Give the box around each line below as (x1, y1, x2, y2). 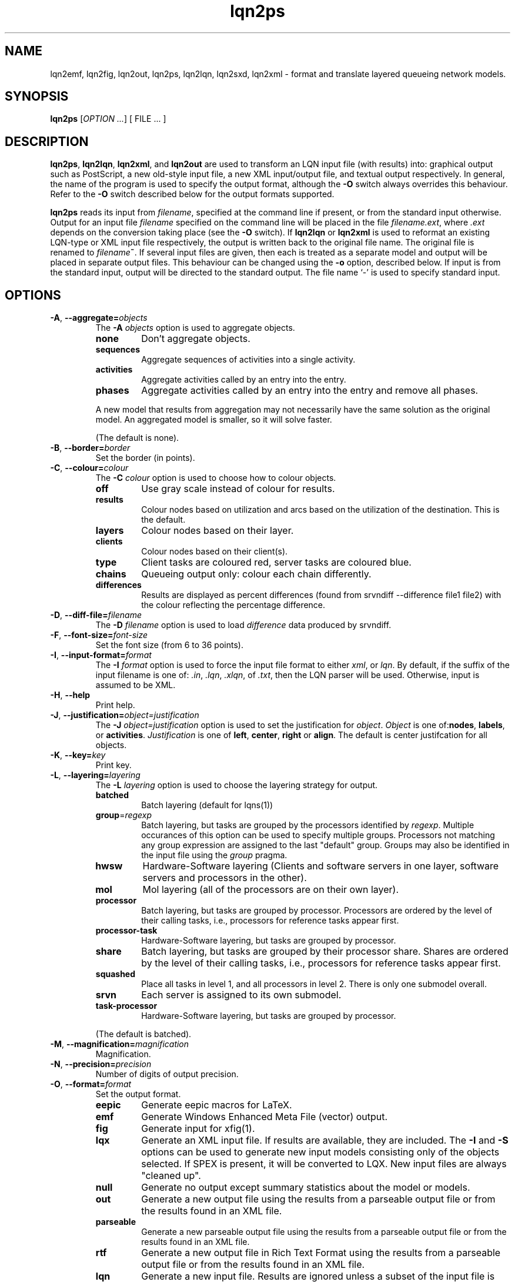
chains (95, 568, 126, 580)
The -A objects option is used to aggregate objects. (95, 323, 295, 333)
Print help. (95, 700, 135, 710)
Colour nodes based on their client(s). (141, 546, 288, 557)
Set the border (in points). (95, 453, 195, 463)
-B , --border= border (50, 443, 131, 453)
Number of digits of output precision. (95, 1069, 239, 1080)
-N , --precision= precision (50, 1059, 152, 1070)
